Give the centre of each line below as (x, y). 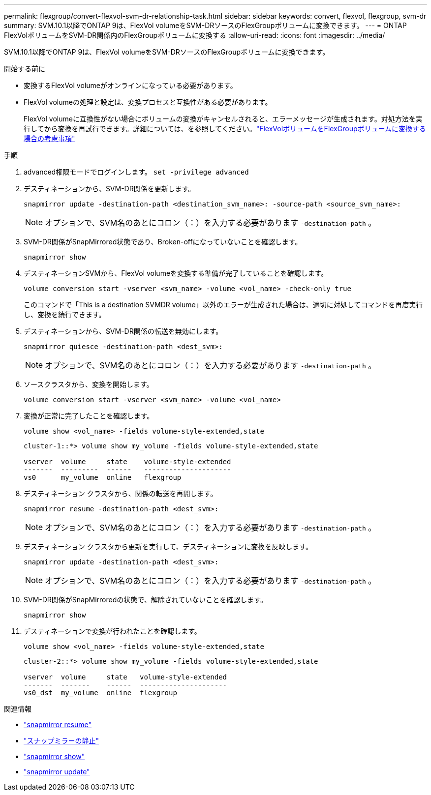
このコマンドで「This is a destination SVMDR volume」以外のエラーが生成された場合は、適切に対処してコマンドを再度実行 (223, 305)
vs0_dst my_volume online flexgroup (100, 693)
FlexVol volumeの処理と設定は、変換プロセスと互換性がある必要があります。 (148, 102)
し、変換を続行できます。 (65, 314)
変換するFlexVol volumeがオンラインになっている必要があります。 (130, 85)
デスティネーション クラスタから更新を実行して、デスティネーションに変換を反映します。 (168, 546)
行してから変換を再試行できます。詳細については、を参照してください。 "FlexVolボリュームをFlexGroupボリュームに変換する (225, 129)
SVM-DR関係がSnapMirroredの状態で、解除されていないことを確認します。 (145, 600)
